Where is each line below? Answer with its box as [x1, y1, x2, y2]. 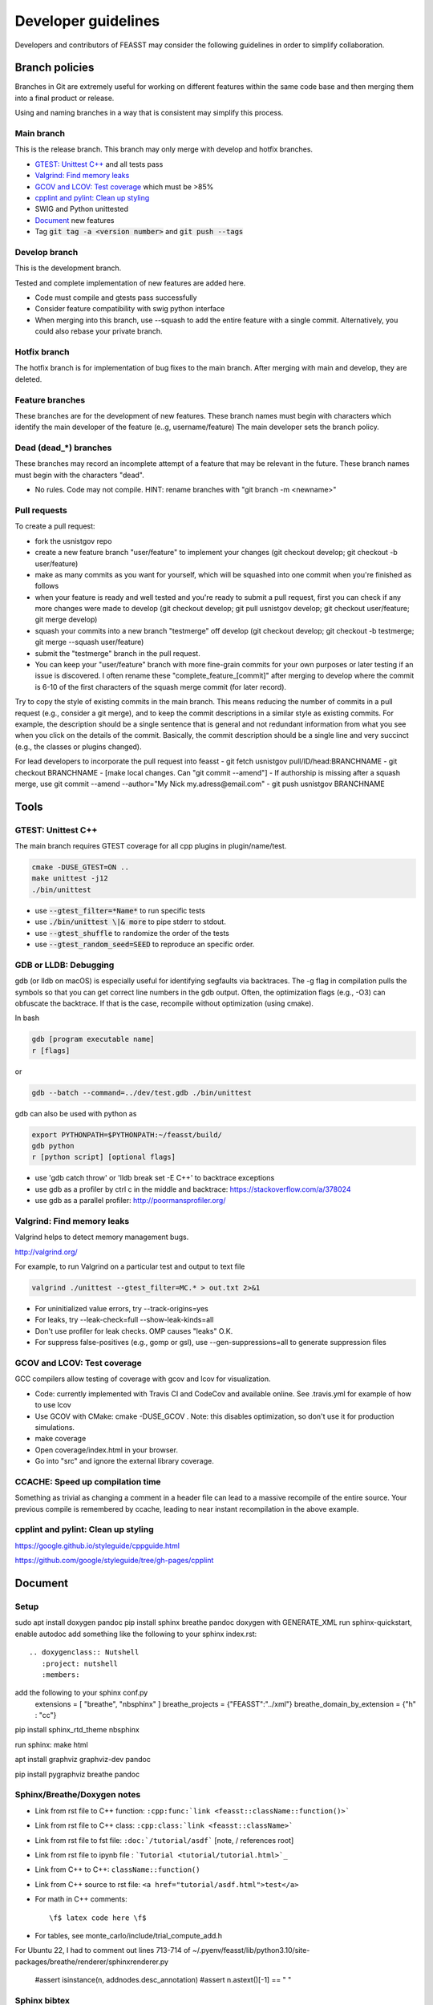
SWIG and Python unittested [34, 205, 128, 214]
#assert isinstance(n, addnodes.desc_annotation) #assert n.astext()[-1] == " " [34, 1975, 292, 1985]
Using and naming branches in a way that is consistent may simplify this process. [14, 108, 284, 118]
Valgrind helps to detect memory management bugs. [14, 1232, 189, 1242]
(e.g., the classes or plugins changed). [14, 742, 142, 751]
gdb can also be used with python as [14, 1108, 137, 1118]
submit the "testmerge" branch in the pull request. [34, 648, 200, 658]
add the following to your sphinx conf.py [14, 1688, 148, 1698]
